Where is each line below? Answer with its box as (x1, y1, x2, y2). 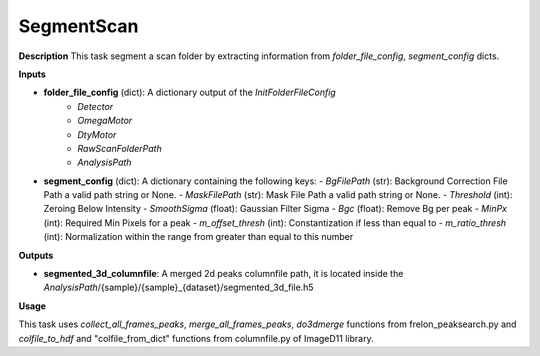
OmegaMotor (77, 115, 133, 127)
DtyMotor (77, 128, 117, 140)
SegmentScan (18, 15, 139, 37)
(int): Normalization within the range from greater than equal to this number (43, 231, 354, 243)
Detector (77, 100, 114, 112)
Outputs (18, 249, 54, 261)
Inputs (18, 68, 47, 80)
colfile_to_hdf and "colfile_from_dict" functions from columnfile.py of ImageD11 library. (18, 332, 374, 344)
